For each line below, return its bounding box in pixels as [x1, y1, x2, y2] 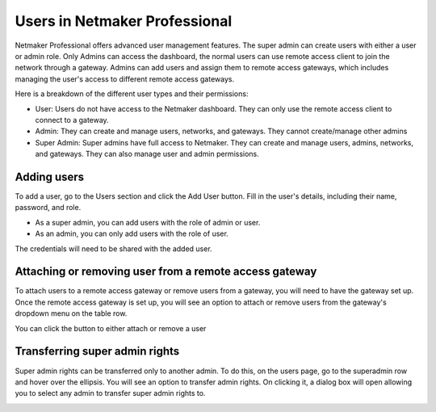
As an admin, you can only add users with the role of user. [35, 229, 229, 238]
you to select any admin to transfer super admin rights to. [15, 389, 206, 398]
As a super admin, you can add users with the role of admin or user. [35, 217, 261, 227]
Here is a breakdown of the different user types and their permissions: [15, 89, 249, 99]
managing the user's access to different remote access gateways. [15, 74, 234, 84]
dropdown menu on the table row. [15, 309, 128, 318]
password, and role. [15, 203, 82, 212]
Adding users [15, 170, 85, 183]
